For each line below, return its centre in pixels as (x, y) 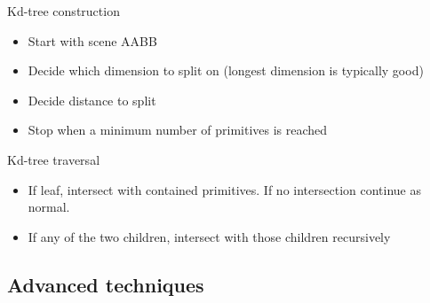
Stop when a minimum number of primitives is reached (178, 130)
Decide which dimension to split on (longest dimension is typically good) (226, 70)
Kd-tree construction (64, 11)
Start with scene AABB (92, 40)
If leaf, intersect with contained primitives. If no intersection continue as (224, 189)
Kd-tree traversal (54, 159)
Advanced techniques (106, 284)
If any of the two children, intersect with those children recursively (209, 236)
